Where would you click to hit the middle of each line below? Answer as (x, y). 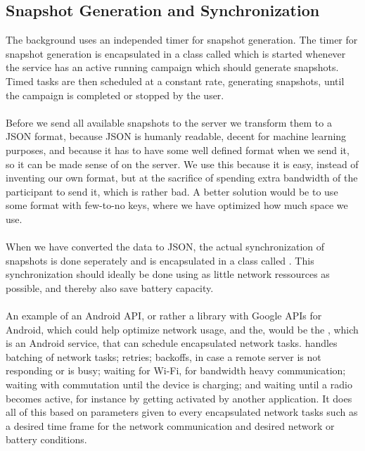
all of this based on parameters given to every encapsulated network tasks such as (182, 412)
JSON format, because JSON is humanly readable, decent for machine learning (176, 136)
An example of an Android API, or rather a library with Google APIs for (164, 316)
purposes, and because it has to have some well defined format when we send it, (178, 150)
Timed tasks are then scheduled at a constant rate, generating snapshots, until (175, 81)
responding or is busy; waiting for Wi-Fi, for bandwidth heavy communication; (176, 370)
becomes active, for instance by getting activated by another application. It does (179, 398)
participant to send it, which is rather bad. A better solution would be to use (172, 191)
